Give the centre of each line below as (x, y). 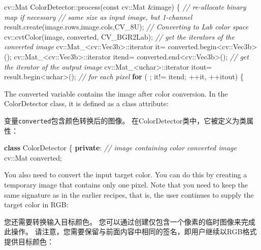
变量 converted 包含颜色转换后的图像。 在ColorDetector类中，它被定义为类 (125, 120)
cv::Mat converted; (33, 157)
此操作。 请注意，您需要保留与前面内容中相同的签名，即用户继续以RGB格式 (130, 231)
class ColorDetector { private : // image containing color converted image (120, 148)
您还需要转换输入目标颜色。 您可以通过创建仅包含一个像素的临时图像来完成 (130, 221)
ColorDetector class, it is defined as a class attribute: (86, 103)
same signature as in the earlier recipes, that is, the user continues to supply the (129, 194)
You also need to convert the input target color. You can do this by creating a (126, 175)
